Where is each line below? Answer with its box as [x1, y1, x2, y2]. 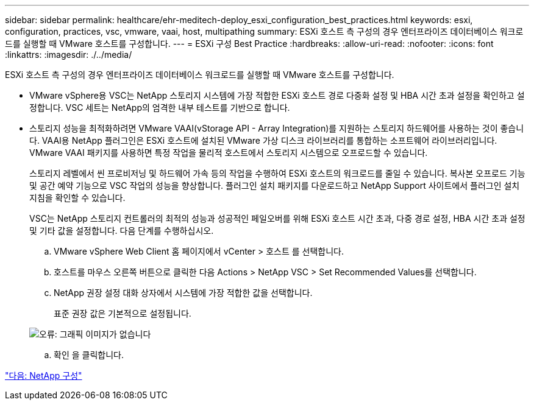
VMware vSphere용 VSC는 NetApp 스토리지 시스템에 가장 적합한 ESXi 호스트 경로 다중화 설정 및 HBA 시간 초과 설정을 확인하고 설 [29, 90, 525, 100]
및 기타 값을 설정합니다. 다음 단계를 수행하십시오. [29, 225, 214, 236]
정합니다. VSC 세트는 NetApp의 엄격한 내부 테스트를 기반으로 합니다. [29, 102, 290, 113]
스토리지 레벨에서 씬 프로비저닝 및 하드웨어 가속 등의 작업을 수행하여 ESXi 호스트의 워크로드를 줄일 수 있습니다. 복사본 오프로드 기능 [29, 168, 525, 178]
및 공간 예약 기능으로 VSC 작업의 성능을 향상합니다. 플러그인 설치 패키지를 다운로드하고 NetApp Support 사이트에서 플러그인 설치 [29, 180, 520, 191]
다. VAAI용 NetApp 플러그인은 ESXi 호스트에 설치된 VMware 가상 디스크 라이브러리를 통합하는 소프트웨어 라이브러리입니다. [29, 135, 497, 146]
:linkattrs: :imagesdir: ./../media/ [5, 49, 132, 60]
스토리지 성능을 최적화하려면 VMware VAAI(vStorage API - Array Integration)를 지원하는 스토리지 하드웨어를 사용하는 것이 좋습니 [29, 123, 524, 133]
